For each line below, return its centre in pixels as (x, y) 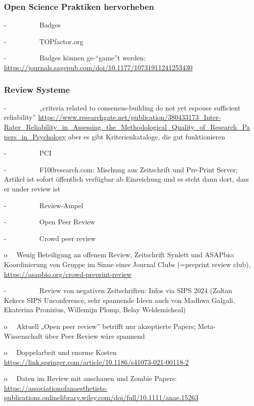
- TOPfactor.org (44, 41)
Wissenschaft (24, 336)
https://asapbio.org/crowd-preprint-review (68, 274)
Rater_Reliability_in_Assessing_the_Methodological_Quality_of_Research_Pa (127, 127)
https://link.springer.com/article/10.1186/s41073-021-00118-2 (96, 362)
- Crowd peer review (50, 238)
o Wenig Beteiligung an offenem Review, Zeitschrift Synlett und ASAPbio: (119, 255)
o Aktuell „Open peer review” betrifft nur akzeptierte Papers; (100, 326)
